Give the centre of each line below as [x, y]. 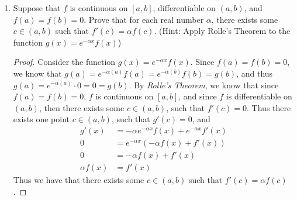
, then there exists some [82, 107]
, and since [198, 96]
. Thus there [269, 107]
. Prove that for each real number [144, 19]
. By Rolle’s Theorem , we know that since [204, 85]
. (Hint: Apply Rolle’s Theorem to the [222, 31]
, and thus [255, 73]
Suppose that [37, 8]
